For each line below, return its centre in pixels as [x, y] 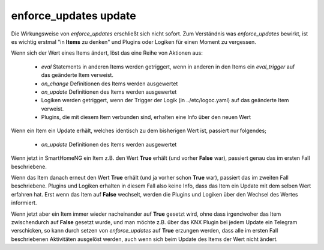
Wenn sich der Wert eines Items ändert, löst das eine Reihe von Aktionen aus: [107, 53]
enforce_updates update [73, 16]
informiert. [24, 203]
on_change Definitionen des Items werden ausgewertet [109, 84]
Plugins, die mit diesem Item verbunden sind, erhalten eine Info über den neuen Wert [146, 117]
